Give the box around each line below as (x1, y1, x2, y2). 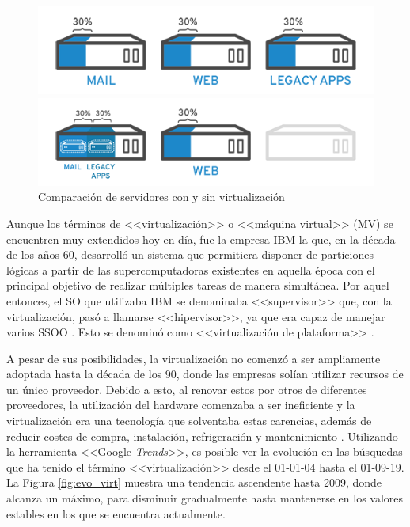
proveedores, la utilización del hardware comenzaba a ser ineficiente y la (6, 396, 355, 413)
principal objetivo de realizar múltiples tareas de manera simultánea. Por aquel (6, 277, 389, 294)
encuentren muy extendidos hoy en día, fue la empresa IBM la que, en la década (6, 230, 396, 247)
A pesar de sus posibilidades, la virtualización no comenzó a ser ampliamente (6, 350, 381, 366)
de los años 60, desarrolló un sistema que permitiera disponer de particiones (6, 246, 374, 263)
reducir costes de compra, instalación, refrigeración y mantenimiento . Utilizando (6, 427, 398, 444)
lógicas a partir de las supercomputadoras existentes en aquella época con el (6, 261, 375, 278)
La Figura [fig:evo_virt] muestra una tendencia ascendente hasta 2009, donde (6, 474, 382, 491)
